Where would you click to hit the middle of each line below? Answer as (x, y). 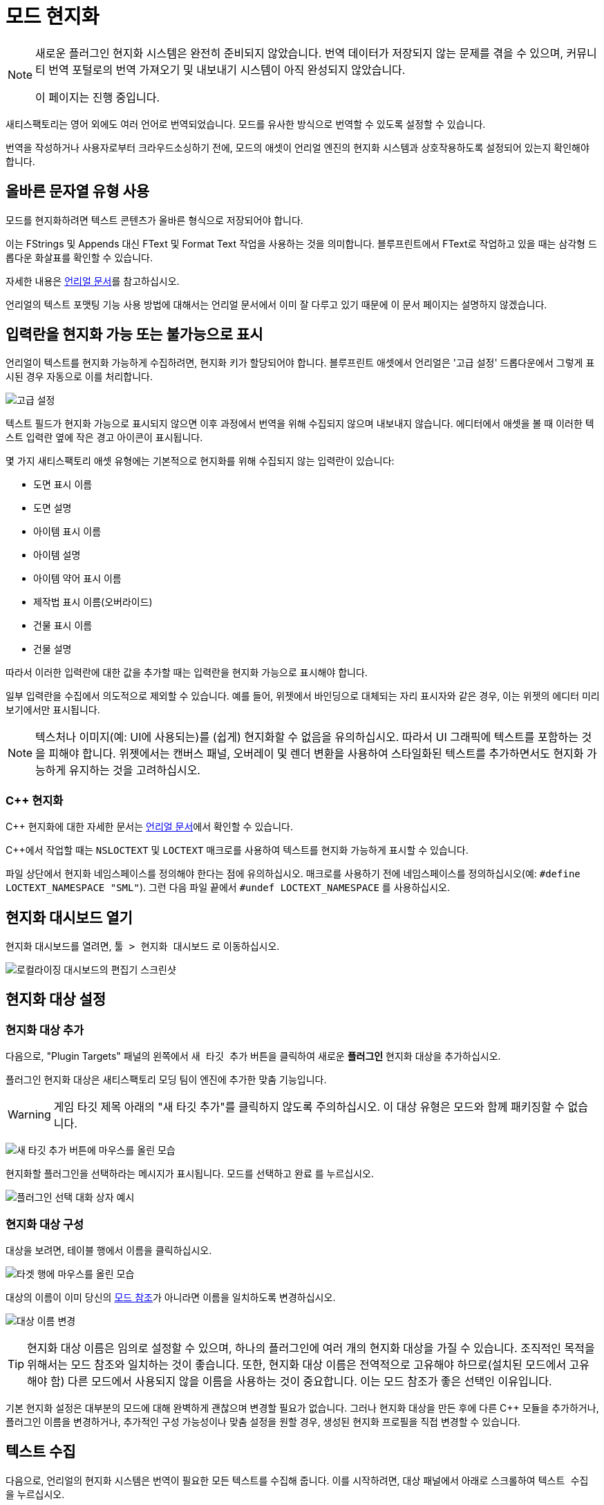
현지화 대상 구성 (45, 1224)
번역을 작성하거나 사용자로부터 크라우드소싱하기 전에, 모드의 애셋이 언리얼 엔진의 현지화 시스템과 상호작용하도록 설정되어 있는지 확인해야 (298, 147)
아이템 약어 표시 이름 (77, 579)
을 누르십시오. (35, 1494)
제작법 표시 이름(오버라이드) (93, 602)
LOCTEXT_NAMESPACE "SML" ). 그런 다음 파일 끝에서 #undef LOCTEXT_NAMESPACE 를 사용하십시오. (228, 888)
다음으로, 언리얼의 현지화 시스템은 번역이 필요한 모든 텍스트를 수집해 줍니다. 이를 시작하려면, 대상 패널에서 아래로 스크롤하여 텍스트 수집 (297, 1480)
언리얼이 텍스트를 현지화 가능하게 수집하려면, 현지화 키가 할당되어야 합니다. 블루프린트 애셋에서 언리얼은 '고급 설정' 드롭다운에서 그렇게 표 (300, 363)
